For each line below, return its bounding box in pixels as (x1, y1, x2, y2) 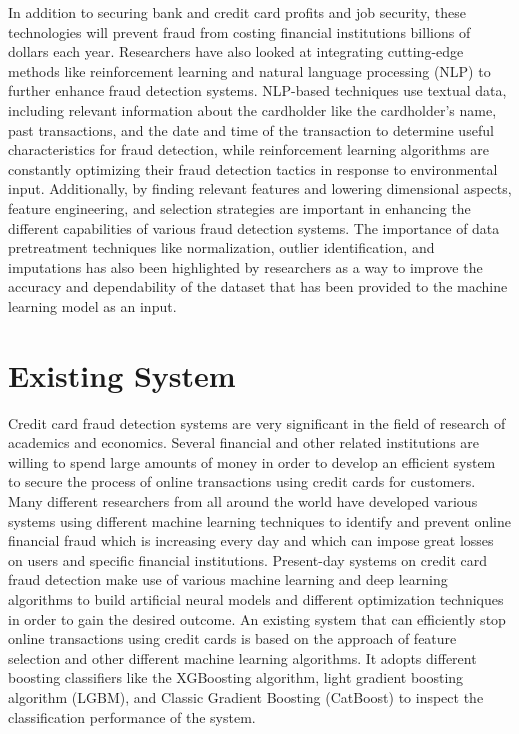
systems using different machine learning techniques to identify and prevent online (8, 510, 511, 531)
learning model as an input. (8, 295, 177, 316)
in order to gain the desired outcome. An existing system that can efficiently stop (8, 608, 506, 629)
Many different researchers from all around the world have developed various (8, 491, 478, 511)
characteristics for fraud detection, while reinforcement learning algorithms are (8, 139, 489, 160)
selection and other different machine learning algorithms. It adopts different (8, 647, 477, 668)
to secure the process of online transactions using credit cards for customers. (8, 471, 476, 492)
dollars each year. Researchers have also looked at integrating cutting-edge (8, 41, 464, 62)
